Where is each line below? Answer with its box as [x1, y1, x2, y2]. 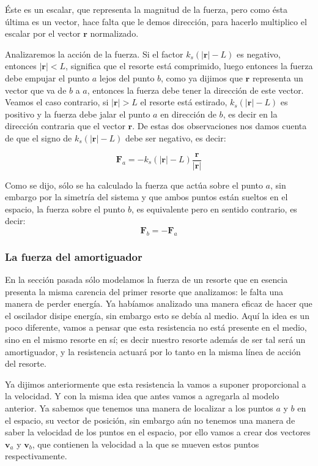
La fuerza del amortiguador [5, 249, 142, 264]
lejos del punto [99, 71, 155, 84]
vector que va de [5, 83, 67, 96]
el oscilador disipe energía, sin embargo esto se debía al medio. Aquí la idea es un [5, 309, 309, 321]
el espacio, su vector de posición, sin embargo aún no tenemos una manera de [5, 413, 295, 426]
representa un [252, 71, 303, 84]
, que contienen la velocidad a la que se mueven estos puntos [32, 437, 259, 450]
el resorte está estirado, [140, 96, 227, 108]
